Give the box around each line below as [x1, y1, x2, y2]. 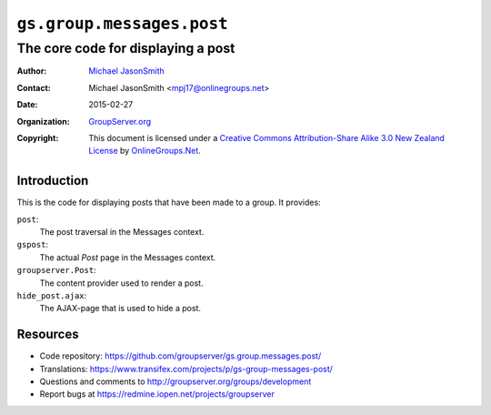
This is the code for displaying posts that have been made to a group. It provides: [16, 197, 322, 208]
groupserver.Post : [16, 265, 96, 276]
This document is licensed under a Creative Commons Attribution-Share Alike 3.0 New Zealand [88, 132, 446, 143]
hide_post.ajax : [16, 289, 87, 300]
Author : [16, 66, 47, 76]
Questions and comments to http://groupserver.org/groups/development [39, 376, 312, 387]
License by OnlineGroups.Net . [88, 146, 202, 157]
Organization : [16, 116, 70, 127]
